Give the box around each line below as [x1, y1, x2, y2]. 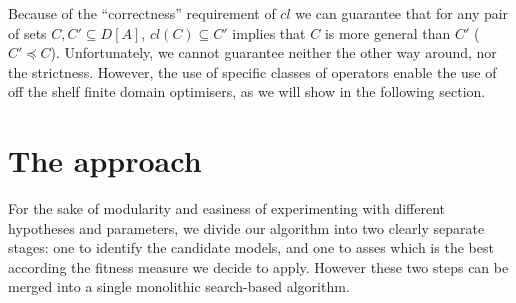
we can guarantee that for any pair [295, 3, 509, 23]
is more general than [324, 22, 451, 43]
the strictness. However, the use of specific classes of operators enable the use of [8, 61, 497, 82]
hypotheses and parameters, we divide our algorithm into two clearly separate [8, 217, 485, 238]
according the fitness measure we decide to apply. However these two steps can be [8, 256, 509, 277]
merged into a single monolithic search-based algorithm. [8, 276, 350, 297]
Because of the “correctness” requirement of [8, 3, 276, 23]
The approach [8, 140, 202, 181]
